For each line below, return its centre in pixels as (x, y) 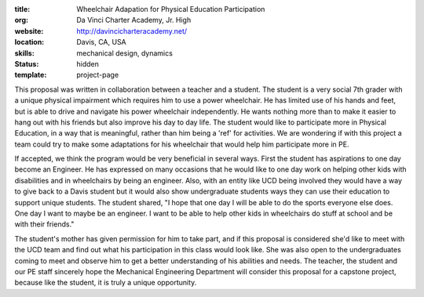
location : (29, 42)
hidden (88, 63)
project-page (98, 75)
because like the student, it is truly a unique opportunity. (106, 283)
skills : (24, 53)
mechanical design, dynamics (124, 53)
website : (29, 31)
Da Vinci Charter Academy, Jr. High (134, 20)
